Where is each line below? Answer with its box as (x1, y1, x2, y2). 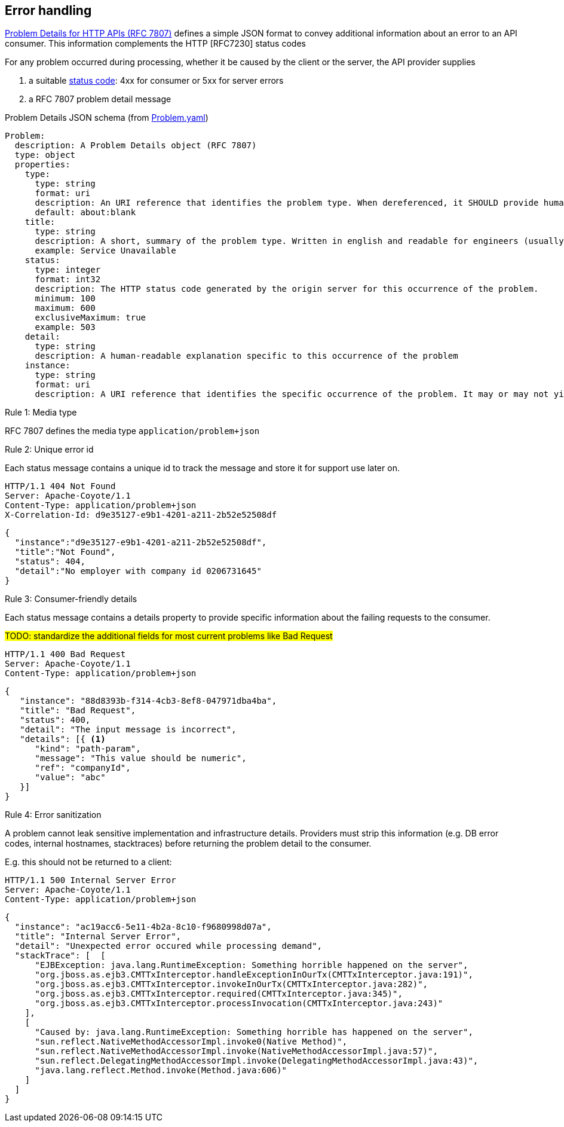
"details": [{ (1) (20, 734, 106, 744)
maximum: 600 (35, 303, 96, 313)
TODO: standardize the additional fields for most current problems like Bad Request (5, 631, 333, 642)
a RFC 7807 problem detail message (29, 94, 171, 105)
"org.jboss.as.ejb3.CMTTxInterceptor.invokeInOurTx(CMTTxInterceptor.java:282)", (35, 979, 428, 989)
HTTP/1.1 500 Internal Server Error (5, 875, 176, 885)
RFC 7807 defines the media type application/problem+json (5, 426, 260, 436)
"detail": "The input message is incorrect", (20, 725, 237, 735)
